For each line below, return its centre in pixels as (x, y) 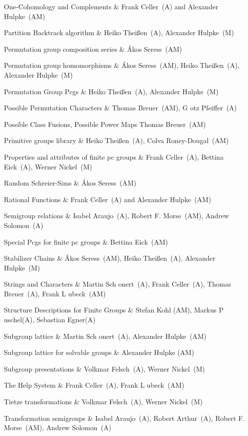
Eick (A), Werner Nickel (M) (48, 166)
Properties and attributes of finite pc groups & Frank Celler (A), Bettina (114, 156)
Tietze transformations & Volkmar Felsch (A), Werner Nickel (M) (103, 402)
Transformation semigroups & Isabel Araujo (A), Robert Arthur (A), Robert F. (124, 418)
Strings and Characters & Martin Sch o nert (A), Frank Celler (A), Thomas (118, 284)
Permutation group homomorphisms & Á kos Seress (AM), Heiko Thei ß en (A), (122, 65)
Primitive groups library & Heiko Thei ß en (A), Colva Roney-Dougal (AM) (116, 140)
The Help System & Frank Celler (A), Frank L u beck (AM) (94, 385)
